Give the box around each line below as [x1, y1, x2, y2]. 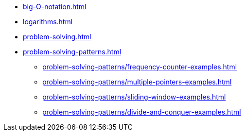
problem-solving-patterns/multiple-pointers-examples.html [42, 78, 232, 86]
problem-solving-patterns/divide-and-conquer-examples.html [42, 108, 241, 116]
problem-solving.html [23, 33, 91, 41]
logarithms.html [23, 17, 73, 26]
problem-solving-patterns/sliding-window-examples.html [42, 93, 226, 101]
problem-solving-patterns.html [23, 48, 122, 56]
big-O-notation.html [23, 2, 87, 11]
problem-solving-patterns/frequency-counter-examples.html [42, 63, 237, 71]
